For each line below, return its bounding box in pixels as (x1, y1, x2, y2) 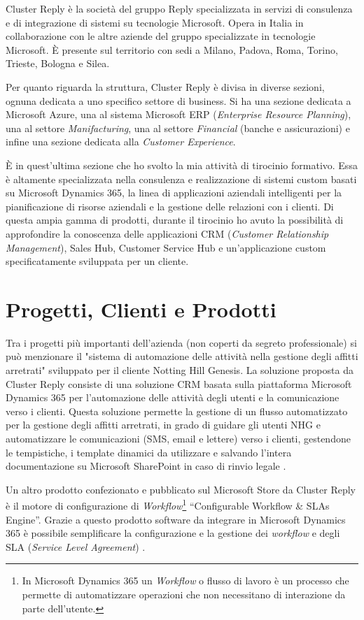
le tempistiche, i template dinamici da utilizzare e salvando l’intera (6, 445, 292, 459)
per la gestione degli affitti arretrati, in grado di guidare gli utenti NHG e (6, 417, 321, 432)
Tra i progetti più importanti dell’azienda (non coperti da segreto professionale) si (6, 335, 357, 349)
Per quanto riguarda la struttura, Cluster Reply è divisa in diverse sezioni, (6, 79, 325, 94)
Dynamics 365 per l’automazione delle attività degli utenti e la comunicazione (6, 390, 339, 405)
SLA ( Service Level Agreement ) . (6, 539, 146, 554)
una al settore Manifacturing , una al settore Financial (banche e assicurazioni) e (6, 120, 350, 135)
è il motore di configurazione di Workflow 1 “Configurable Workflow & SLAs (6, 496, 330, 512)
